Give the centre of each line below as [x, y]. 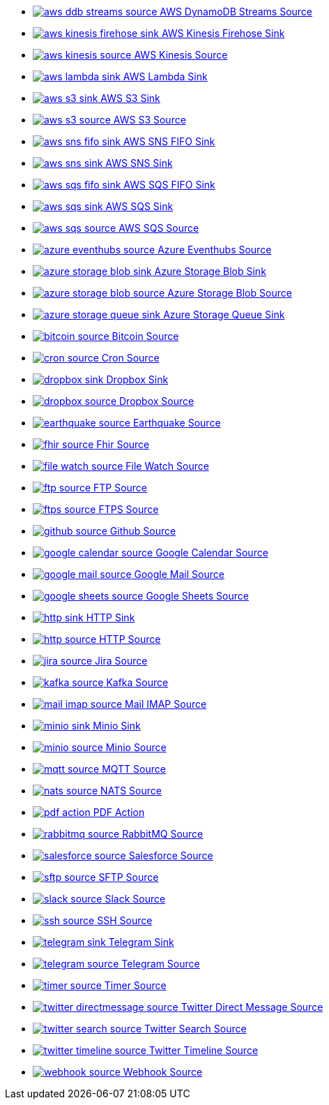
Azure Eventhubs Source [215, 250]
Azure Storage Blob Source [230, 293]
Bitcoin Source [145, 336]
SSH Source [125, 920]
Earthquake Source [177, 423]
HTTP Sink [110, 617]
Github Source [143, 531]
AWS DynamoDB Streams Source [236, 12]
